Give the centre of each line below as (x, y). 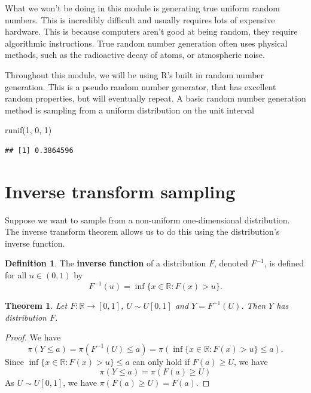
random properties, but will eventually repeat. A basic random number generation (155, 98)
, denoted (231, 263)
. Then (254, 306)
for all (16, 275)
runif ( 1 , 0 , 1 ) (28, 130)
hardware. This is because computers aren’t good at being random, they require (151, 31)
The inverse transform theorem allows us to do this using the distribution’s (142, 231)
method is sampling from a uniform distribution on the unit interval (129, 110)
